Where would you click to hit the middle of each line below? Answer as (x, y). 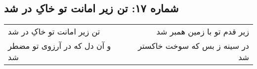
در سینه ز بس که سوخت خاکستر (193, 46)
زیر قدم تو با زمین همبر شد (203, 32)
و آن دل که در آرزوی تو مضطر (60, 46)
